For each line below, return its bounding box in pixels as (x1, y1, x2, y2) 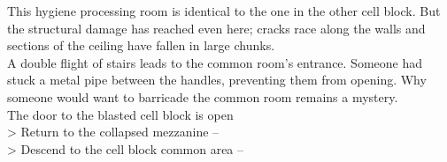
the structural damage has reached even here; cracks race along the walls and (7, 18, 426, 37)
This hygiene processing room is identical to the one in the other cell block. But (7, 2, 441, 19)
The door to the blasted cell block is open (7, 105, 234, 123)
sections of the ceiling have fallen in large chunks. (7, 36, 275, 55)
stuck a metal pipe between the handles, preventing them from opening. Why (7, 70, 427, 89)
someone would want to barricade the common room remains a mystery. (7, 87, 398, 106)
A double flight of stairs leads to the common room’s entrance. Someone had (7, 53, 423, 71)
